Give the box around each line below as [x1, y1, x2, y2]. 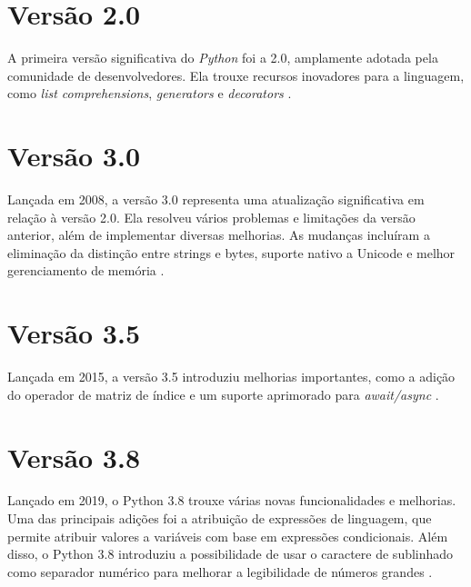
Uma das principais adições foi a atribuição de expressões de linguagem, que [7, 509, 432, 528]
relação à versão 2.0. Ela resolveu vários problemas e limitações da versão [7, 207, 416, 226]
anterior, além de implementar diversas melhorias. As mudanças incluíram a [7, 225, 430, 244]
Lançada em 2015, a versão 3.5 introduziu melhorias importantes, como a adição [7, 367, 456, 386]
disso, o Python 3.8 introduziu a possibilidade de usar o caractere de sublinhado [7, 544, 454, 563]
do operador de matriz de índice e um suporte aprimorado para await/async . [7, 384, 439, 403]
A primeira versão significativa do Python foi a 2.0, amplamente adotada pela [7, 48, 438, 67]
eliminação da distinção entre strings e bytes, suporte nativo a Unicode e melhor [7, 243, 456, 262]
